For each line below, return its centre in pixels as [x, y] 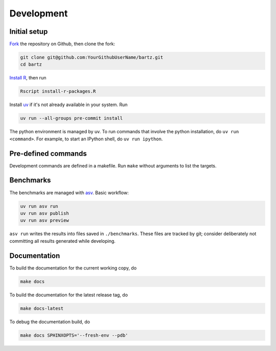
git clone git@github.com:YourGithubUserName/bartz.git [92, 57]
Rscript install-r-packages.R [58, 91]
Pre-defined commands [48, 153]
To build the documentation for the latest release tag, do [68, 295]
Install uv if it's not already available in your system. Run [68, 105]
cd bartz [31, 65]
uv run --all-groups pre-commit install [71, 118]
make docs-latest [42, 308]
